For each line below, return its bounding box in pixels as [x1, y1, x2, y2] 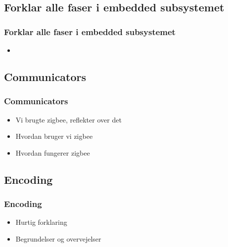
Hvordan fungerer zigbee [15, 147, 90, 158]
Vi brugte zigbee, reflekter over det [15, 114, 122, 124]
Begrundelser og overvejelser [15, 233, 101, 244]
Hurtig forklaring [15, 217, 67, 227]
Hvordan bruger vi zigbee [15, 131, 93, 141]
